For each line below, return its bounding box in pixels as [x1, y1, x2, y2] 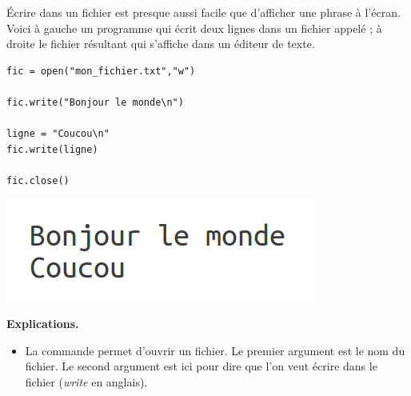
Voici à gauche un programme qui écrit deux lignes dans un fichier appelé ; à [6, 19, 382, 36]
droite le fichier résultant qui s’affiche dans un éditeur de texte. [6, 35, 315, 52]
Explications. [6, 315, 79, 332]
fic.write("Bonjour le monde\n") [6, 96, 184, 108]
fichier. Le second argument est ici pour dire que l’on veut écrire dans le [25, 358, 377, 374]
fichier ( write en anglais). [25, 373, 148, 390]
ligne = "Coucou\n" [6, 128, 110, 140]
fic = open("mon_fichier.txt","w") [6, 65, 196, 77]
